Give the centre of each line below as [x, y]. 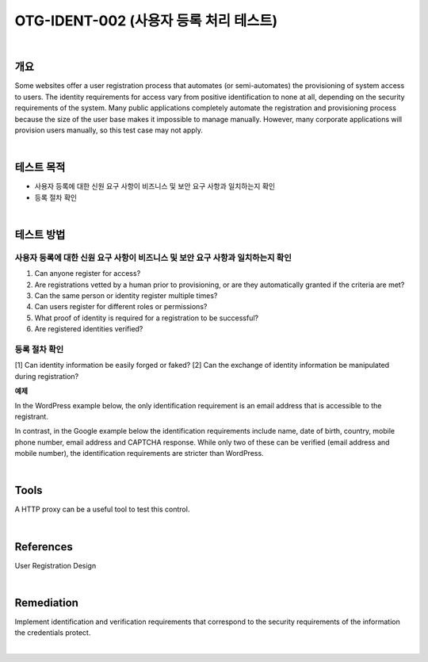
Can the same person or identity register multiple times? [126, 296]
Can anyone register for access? [88, 274]
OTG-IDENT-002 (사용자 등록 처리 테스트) [146, 21]
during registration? [47, 376]
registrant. [32, 416]
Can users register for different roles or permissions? [121, 307]
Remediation [47, 603]
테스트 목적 [40, 168]
